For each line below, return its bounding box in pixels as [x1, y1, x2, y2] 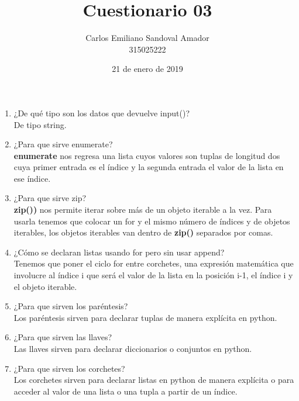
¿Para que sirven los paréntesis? [13, 300, 128, 312]
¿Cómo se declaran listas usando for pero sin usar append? [13, 246, 225, 258]
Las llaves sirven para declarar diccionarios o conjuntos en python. [13, 343, 252, 354]
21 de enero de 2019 [112, 63, 183, 75]
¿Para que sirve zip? [13, 192, 87, 204]
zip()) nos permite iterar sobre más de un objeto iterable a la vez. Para [13, 203, 272, 216]
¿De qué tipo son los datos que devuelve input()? [13, 106, 190, 119]
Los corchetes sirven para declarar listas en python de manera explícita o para [13, 374, 294, 386]
